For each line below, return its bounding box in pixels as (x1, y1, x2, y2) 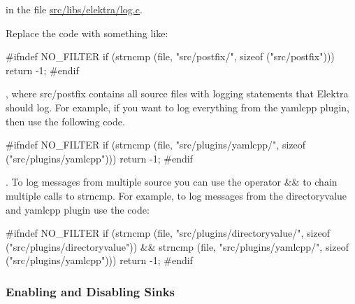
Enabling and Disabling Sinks (6, 282, 175, 300)
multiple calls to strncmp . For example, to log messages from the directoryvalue (6, 188, 347, 202)
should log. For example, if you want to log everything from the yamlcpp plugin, (6, 99, 350, 114)
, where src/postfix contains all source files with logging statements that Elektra (6, 86, 349, 101)
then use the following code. (6, 113, 125, 128)
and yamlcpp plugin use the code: (6, 202, 150, 216)
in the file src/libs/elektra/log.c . (6, 2, 143, 16)
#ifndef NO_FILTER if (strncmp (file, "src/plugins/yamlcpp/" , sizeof (6, 137, 305, 152)
